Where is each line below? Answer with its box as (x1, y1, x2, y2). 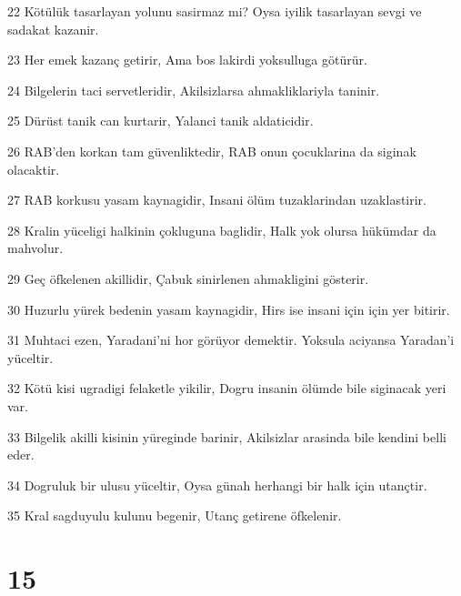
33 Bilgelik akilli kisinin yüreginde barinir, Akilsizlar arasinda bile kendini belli (7, 427, 446, 446)
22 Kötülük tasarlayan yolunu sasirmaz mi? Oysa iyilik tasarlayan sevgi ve (7, 2, 422, 20)
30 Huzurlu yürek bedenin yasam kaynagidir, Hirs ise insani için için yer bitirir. (7, 299, 450, 318)
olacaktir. (7, 159, 60, 178)
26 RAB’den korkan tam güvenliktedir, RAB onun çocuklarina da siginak (7, 141, 416, 160)
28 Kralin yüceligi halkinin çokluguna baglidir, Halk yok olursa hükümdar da (7, 220, 436, 239)
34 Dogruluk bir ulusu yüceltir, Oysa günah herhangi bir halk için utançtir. (7, 475, 427, 494)
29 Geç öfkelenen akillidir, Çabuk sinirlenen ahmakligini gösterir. (7, 268, 369, 288)
